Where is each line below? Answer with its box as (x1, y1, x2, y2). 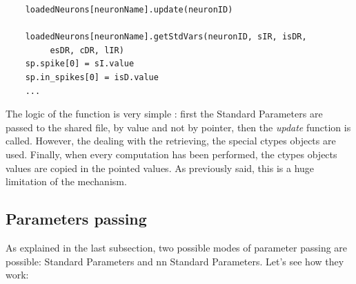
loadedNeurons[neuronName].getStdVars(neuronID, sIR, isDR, (25, 32, 307, 42)
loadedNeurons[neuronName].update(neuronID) (25, 5, 233, 15)
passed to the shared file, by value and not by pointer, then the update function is (6, 120, 351, 134)
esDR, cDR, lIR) (50, 45, 124, 55)
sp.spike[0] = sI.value (25, 59, 135, 69)
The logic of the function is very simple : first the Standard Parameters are (6, 106, 323, 121)
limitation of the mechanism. (6, 174, 127, 189)
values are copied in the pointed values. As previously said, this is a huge (6, 160, 315, 175)
